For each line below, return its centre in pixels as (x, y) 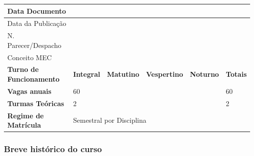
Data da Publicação (37, 23)
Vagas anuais (30, 91)
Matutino (123, 74)
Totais (236, 74)
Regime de (26, 115)
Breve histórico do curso (53, 149)
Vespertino (165, 74)
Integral (86, 74)
